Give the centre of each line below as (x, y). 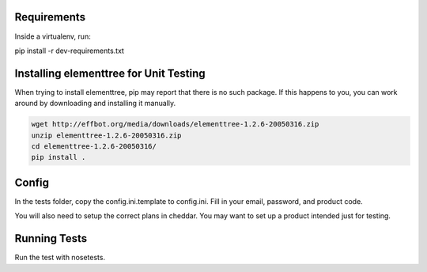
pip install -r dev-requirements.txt (69, 51)
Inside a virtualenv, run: (53, 36)
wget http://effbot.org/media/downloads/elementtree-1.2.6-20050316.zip (175, 124)
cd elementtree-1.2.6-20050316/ (94, 146)
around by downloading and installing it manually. (95, 104)
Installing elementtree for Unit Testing (110, 73)
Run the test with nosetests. (60, 258)
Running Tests (51, 238)
